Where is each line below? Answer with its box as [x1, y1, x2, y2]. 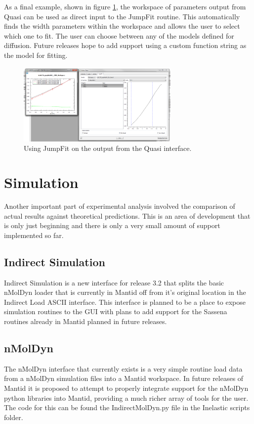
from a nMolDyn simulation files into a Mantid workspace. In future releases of [4, 373, 244, 383]
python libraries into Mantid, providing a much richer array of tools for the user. [4, 392, 249, 403]
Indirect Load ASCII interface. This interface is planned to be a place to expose [4, 296, 246, 307]
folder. [4, 412, 23, 422]
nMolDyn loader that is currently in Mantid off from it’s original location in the [4, 287, 246, 297]
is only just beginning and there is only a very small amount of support [4, 220, 220, 231]
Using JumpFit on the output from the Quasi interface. [24, 143, 192, 153]
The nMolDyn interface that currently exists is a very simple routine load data [4, 363, 243, 374]
